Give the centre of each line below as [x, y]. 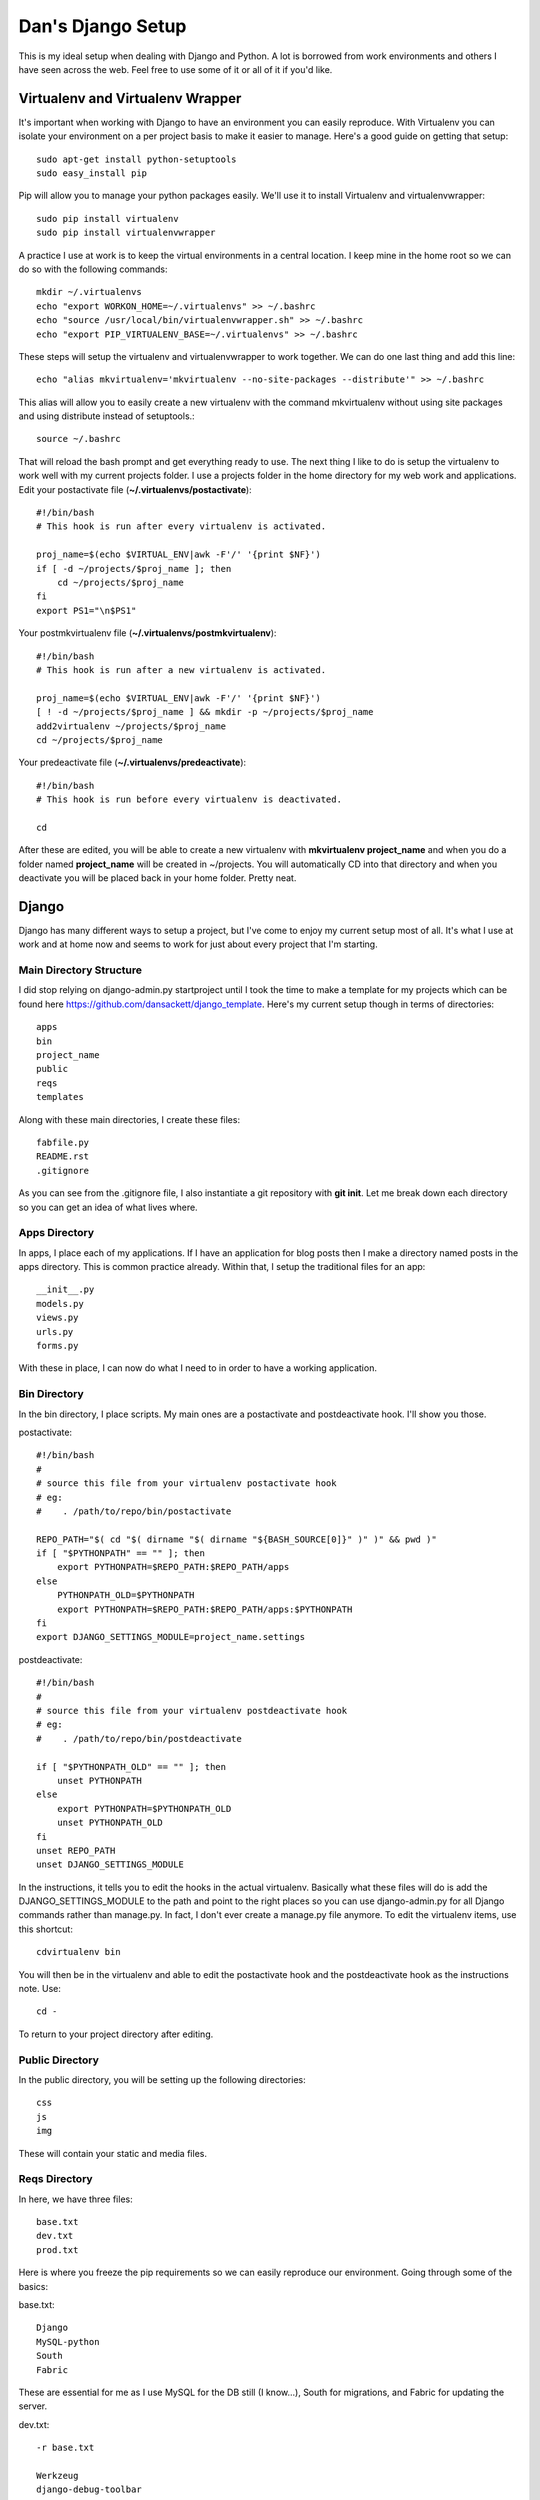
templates [60, 1097]
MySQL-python [68, 2341]
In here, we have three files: [76, 2199]
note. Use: [40, 1989]
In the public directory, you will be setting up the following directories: [162, 2079]
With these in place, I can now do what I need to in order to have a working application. [197, 1368]
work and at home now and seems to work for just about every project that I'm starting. [198, 944]
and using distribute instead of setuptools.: [106, 416]
